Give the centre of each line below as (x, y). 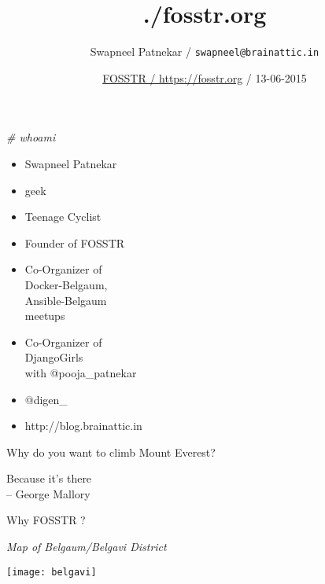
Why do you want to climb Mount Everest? (111, 452)
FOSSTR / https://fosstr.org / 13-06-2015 (205, 77)
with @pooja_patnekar (81, 372)
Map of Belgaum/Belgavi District (87, 547)
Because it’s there (49, 478)
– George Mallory (48, 493)
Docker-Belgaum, (66, 284)
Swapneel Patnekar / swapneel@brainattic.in (205, 51)
